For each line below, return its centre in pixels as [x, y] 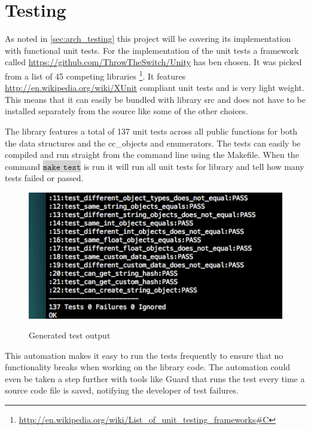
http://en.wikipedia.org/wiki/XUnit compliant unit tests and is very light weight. [155, 88]
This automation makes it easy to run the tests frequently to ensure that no [144, 355]
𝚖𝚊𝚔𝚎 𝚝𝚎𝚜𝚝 [62, 167]
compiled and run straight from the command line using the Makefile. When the [152, 155]
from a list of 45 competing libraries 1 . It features [95, 75]
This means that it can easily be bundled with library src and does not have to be [155, 99]
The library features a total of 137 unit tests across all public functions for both [151, 131]
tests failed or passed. [44, 178]
